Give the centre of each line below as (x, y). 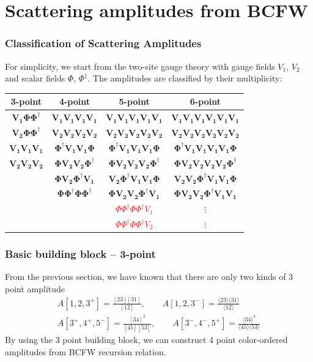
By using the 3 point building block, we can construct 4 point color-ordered (146, 340)
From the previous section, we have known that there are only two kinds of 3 (149, 277)
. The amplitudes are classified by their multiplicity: (185, 78)
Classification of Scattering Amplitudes (103, 43)
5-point (134, 101)
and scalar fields (35, 78)
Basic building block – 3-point (80, 254)
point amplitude (35, 288)
